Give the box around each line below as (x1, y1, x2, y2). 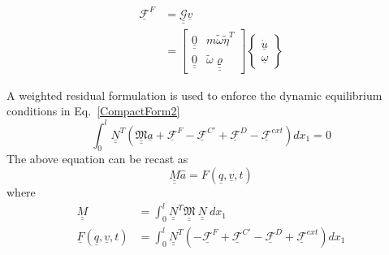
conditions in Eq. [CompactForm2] (6, 102, 180, 119)
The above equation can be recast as (6, 150, 188, 167)
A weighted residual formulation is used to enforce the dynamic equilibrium (6, 86, 383, 103)
